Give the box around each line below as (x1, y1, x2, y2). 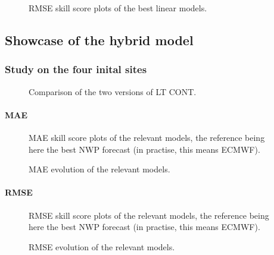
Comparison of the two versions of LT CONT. (29, 85, 197, 97)
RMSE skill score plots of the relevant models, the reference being (29, 209, 269, 221)
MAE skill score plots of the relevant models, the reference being (29, 131, 265, 143)
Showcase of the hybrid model (5, 30, 194, 49)
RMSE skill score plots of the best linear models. (29, 2, 207, 14)
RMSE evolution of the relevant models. (29, 240, 175, 253)
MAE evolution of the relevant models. (29, 163, 170, 175)
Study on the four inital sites (5, 62, 147, 77)
